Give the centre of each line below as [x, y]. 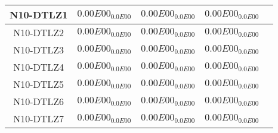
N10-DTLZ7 [39, 118]
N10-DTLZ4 [39, 67]
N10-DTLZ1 [39, 15]
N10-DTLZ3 [39, 50]
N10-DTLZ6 [39, 101]
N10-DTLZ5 [39, 84]
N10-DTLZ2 [39, 32]
